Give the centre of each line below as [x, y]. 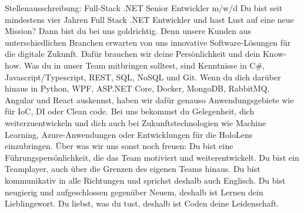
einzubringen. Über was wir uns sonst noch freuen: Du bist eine [119, 146]
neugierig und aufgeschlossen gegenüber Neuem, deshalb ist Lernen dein [134, 192]
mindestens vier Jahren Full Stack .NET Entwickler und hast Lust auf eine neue [149, 19]
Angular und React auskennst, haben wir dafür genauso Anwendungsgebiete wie [149, 99]
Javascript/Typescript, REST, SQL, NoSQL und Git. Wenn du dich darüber [143, 77]
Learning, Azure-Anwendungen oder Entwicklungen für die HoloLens [129, 134]
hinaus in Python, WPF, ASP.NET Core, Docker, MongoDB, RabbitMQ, [137, 88]
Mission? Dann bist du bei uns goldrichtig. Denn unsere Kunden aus [128, 31]
